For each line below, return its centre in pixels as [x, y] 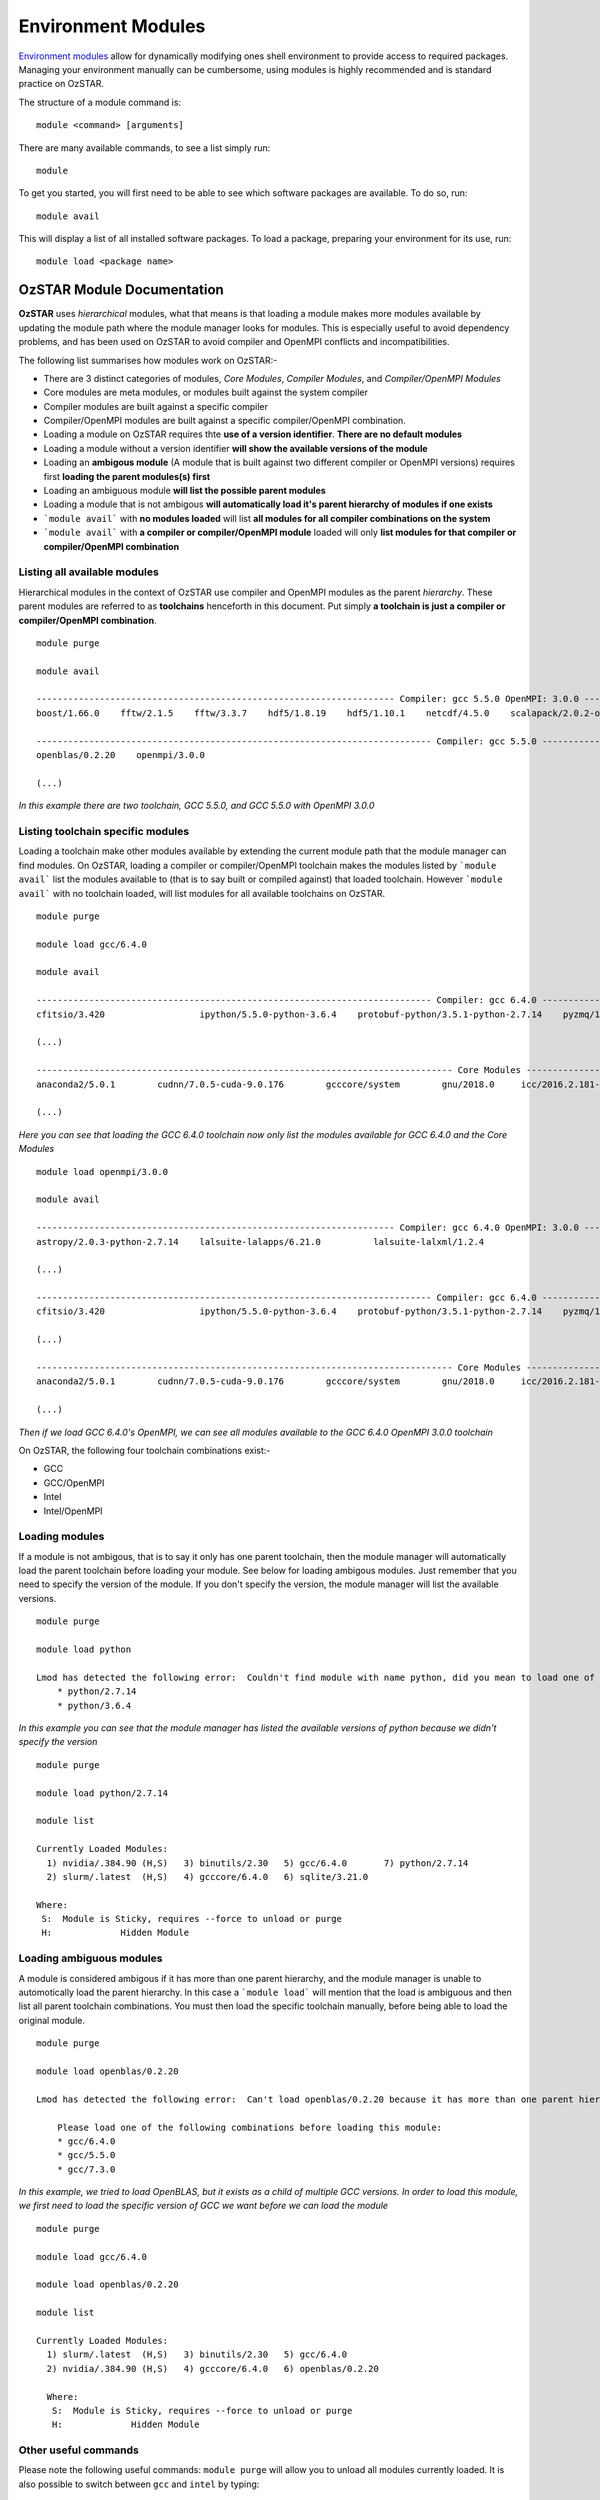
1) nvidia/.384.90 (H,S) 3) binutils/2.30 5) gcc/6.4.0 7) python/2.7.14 [257, 1863]
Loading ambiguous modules [90, 1958]
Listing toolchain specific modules [104, 831]
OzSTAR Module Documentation [121, 290]
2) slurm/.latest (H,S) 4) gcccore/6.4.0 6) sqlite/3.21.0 [207, 1876]
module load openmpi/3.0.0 [102, 1171]
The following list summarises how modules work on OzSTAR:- [148, 360]
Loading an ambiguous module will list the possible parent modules [185, 491]
